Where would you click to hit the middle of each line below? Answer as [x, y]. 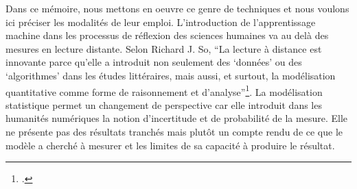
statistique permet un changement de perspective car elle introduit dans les [164, 104]
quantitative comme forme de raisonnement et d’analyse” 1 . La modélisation [164, 90]
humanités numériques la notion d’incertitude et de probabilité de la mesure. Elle [176, 118]
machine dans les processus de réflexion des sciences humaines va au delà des [167, 35]
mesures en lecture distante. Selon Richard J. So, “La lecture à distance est [164, 48]
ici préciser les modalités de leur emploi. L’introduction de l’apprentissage [161, 22]
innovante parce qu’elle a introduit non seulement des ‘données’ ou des [154, 62]
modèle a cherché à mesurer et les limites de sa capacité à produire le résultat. [170, 145]
